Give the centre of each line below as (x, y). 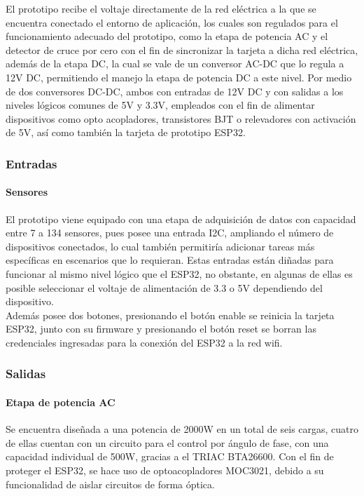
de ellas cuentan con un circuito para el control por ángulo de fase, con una (167, 442)
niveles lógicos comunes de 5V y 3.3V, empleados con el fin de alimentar (160, 105)
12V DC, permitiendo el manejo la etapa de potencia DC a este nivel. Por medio (179, 77)
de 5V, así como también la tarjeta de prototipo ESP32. (126, 132)
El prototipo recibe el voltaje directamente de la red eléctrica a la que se (161, 8)
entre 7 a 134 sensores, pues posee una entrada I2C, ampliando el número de (170, 233)
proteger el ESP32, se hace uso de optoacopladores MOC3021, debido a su (165, 470)
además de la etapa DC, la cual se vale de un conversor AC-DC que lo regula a (175, 63)
